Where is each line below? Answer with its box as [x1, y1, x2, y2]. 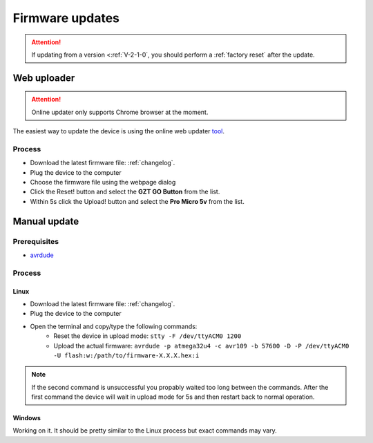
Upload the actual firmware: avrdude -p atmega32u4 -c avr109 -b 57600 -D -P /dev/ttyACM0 [53, 341, 350, 350]
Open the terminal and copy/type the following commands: [30, 322, 198, 330]
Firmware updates [12, 10, 120, 26]
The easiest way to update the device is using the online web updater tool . [12, 127, 224, 135]
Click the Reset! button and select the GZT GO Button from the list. [30, 187, 220, 196]
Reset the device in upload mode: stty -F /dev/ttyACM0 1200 [53, 332, 242, 340]
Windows [12, 414, 41, 422]
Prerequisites [12, 236, 59, 246]
